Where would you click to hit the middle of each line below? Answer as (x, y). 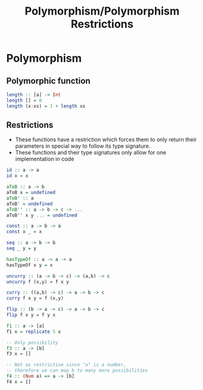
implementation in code (45, 159)
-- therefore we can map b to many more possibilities (77, 371)
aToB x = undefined (31, 193)
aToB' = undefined (29, 204)
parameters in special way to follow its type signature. (83, 146)
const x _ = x (24, 232)
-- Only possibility (33, 343)
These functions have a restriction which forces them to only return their (106, 140)
